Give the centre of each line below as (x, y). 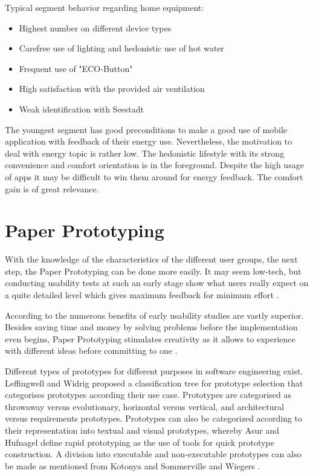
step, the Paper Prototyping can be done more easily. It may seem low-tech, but (153, 271)
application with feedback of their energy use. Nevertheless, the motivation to (149, 141)
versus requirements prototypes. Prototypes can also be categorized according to (154, 418)
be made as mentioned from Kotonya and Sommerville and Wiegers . (133, 465)
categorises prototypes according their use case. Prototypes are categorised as (148, 395)
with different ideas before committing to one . (91, 350)
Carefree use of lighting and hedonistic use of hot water (121, 48)
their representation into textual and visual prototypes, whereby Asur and (142, 430)
